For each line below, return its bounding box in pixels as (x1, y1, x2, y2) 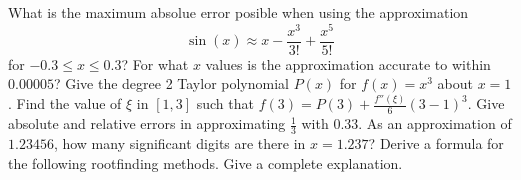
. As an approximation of (358, 113, 512, 134)
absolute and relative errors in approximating (8, 113, 286, 134)
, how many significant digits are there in (53, 132, 306, 153)
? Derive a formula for (368, 132, 504, 153)
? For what (121, 53, 189, 74)
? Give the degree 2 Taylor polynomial (53, 73, 289, 94)
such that (196, 93, 254, 114)
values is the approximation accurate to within (205, 53, 491, 74)
